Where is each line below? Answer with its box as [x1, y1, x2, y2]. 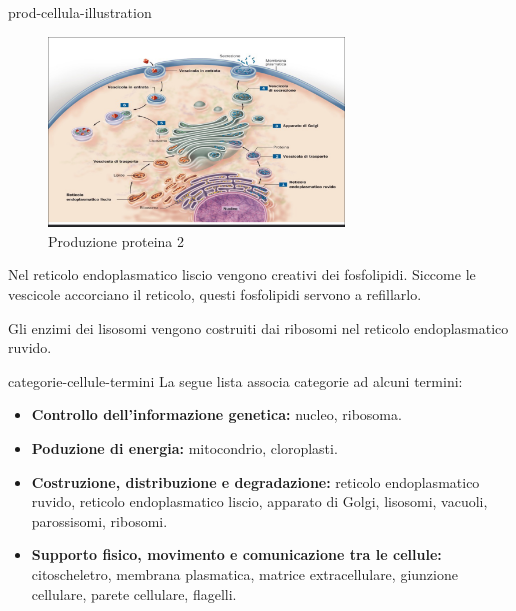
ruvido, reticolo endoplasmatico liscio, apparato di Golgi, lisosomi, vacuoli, [31, 491, 488, 512]
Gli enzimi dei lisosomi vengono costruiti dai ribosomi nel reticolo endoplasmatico [8, 317, 509, 338]
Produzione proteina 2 [48, 230, 185, 251]
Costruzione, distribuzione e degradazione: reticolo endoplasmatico [31, 471, 480, 492]
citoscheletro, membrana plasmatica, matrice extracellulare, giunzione [31, 564, 458, 585]
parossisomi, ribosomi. [31, 510, 168, 531]
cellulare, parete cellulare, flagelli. [31, 583, 237, 604]
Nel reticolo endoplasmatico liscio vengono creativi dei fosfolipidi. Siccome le [8, 264, 476, 285]
